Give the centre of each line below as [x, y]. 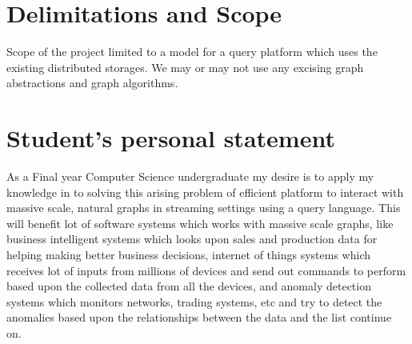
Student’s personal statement [171, 138]
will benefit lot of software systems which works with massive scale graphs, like [200, 223]
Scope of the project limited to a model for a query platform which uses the [192, 52]
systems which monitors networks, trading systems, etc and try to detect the [194, 301]
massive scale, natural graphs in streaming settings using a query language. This [204, 208]
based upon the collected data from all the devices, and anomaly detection [189, 286]
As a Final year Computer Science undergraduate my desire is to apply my [190, 176]
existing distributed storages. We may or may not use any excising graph [185, 67]
